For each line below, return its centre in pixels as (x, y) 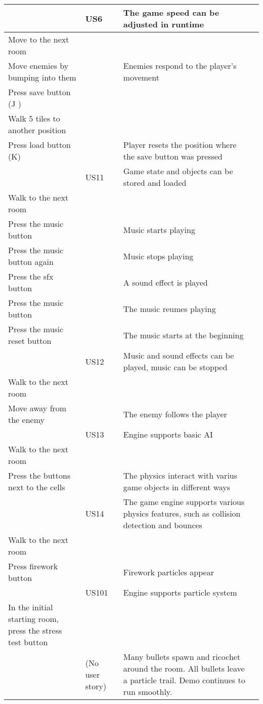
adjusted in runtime (164, 24)
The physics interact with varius (180, 475)
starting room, (34, 619)
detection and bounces (163, 525)
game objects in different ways (177, 487)
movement (141, 77)
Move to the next (39, 39)
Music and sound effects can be (179, 355)
